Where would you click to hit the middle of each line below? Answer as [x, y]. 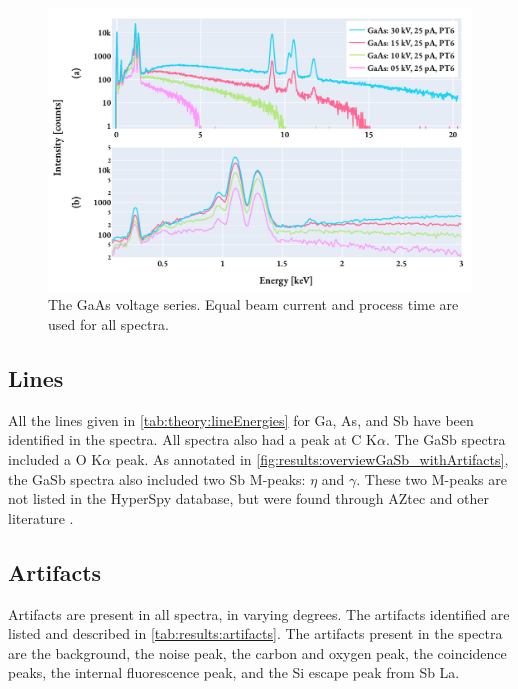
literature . [41, 517]
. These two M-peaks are [431, 478]
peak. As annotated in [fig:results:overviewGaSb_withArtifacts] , [312, 458]
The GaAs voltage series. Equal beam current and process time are [253, 304]
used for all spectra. [108, 323]
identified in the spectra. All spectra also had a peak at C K [192, 439]
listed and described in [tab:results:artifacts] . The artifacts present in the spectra [255, 633]
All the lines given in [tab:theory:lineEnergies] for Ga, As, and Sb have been [241, 419]
